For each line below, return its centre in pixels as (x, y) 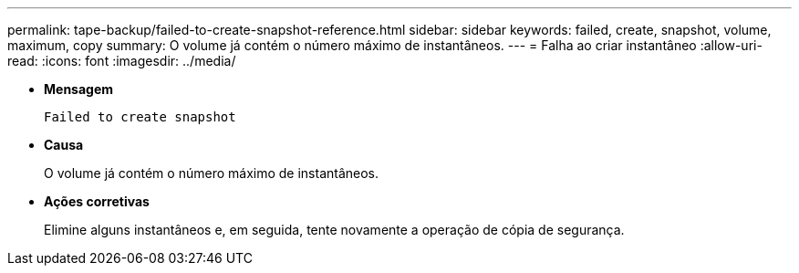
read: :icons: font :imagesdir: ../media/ (122, 61)
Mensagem (79, 89)
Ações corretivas (97, 201)
